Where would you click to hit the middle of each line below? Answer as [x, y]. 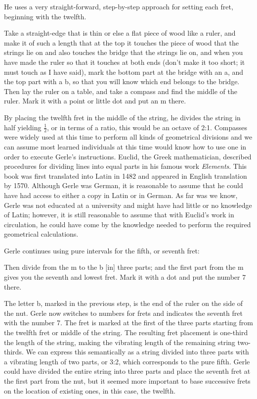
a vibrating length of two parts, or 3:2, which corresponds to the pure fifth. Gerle [127, 361]
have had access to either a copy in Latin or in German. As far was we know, [121, 195]
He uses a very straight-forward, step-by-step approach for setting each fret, [119, 6]
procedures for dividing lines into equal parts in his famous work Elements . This [126, 166]
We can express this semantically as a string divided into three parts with [137, 352]
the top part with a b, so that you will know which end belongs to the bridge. [122, 81]
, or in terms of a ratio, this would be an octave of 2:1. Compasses [147, 127]
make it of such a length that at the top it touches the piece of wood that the [121, 42]
